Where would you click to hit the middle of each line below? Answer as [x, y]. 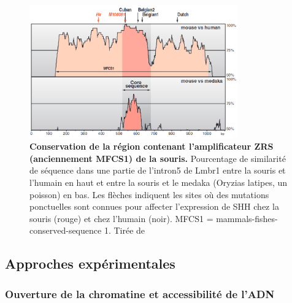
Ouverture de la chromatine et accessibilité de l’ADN [140, 293]
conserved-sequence [66, 230]
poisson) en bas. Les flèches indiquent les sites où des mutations [149, 194]
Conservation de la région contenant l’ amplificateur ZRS [152, 146]
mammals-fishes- [247, 218]
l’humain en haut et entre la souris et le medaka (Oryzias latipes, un [159, 182]
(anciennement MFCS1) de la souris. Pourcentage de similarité [158, 158]
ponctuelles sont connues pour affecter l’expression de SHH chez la [154, 206]
